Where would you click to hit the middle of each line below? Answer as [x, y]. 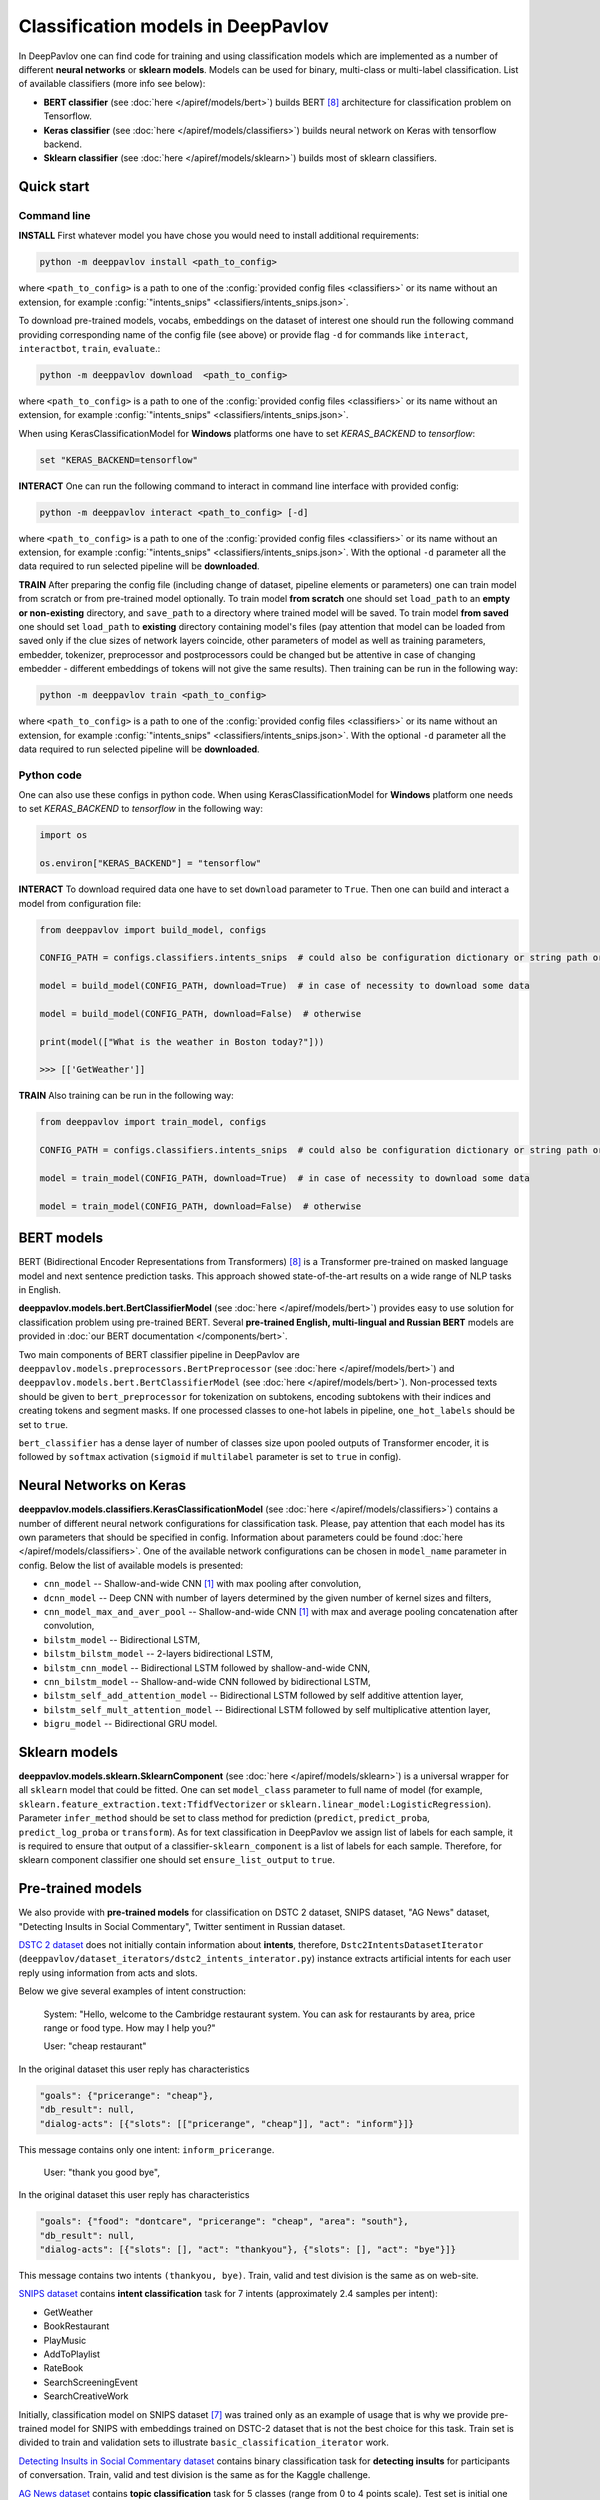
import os [63, 835]
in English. [40, 1290]
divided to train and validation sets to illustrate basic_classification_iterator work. [204, 2442]
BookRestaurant [76, 2326]
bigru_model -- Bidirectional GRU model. [130, 1724]
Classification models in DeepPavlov [173, 26]
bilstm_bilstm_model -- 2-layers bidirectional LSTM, [158, 1654]
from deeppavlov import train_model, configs [153, 1122]
